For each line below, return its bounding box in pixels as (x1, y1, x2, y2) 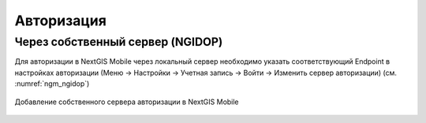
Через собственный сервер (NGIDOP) (14, 35, 223, 49)
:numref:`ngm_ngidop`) (14, 79, 90, 88)
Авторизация (14, 12, 106, 29)
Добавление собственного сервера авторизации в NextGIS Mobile (14, 97, 240, 106)
